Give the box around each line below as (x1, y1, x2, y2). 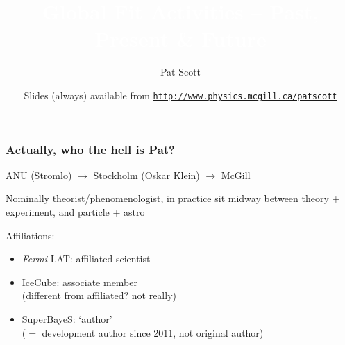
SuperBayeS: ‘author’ (22, 312, 112, 326)
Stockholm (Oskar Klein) (93, 167, 200, 182)
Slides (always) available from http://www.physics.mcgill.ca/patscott (24, 87, 337, 102)
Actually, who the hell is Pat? (6, 140, 175, 158)
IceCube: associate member (22, 274, 138, 289)
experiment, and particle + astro (6, 205, 145, 219)
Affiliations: (6, 228, 55, 242)
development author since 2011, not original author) (42, 325, 264, 339)
